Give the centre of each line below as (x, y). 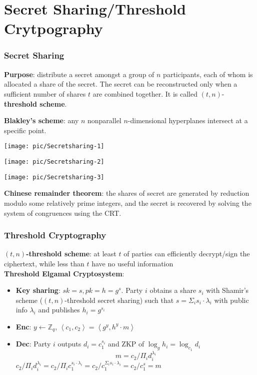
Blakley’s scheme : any (41, 120)
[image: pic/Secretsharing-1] (54, 146)
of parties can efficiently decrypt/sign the (187, 254)
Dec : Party (33, 344)
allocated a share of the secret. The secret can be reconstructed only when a (121, 84)
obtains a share (173, 290)
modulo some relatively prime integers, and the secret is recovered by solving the (128, 203)
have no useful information (132, 263)
